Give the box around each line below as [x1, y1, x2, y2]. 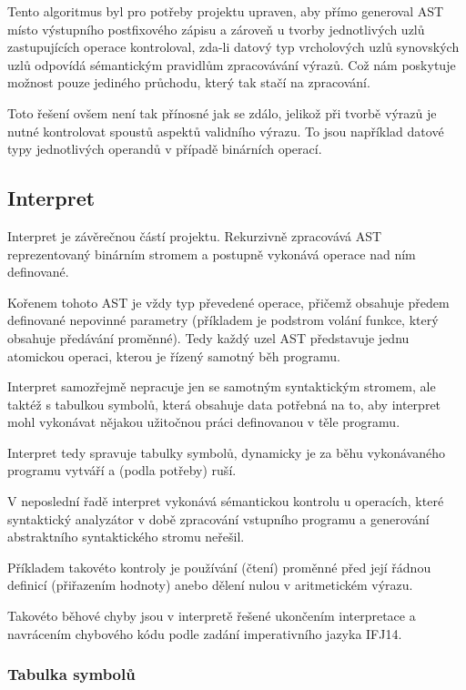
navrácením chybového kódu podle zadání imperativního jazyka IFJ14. [7, 624, 402, 643]
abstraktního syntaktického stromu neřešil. [7, 527, 245, 546]
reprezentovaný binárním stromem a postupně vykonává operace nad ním [7, 244, 416, 263]
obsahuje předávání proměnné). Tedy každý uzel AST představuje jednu [7, 328, 410, 347]
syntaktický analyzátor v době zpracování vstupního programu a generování [7, 509, 430, 528]
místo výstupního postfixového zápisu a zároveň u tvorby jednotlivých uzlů [7, 19, 425, 38]
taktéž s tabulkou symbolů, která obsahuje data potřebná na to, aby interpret [7, 394, 441, 413]
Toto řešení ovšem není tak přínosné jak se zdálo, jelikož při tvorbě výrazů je [7, 103, 437, 122]
